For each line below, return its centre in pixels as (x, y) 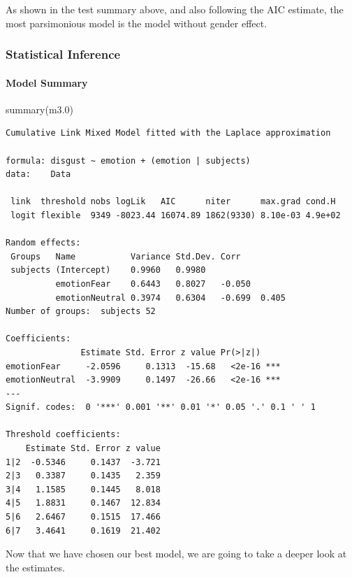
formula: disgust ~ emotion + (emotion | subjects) (128, 161)
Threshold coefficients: (63, 435)
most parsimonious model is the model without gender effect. (137, 23)
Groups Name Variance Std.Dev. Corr (126, 256)
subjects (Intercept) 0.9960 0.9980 (108, 270)
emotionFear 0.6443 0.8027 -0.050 (153, 284)
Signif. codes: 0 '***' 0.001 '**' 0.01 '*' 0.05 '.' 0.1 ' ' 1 (161, 407)
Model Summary (47, 82)
